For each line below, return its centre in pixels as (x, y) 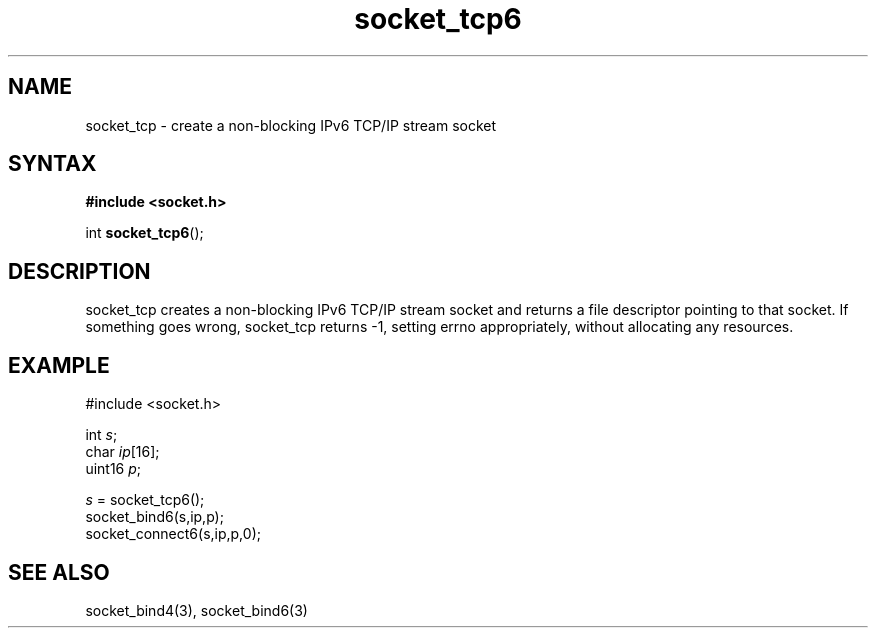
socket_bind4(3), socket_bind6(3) (196, 610)
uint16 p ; (113, 469)
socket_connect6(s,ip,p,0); (173, 534)
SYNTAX (52, 164)
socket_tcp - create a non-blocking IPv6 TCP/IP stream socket (291, 125)
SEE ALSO (59, 572)
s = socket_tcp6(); (145, 500)
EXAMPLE (59, 365)
